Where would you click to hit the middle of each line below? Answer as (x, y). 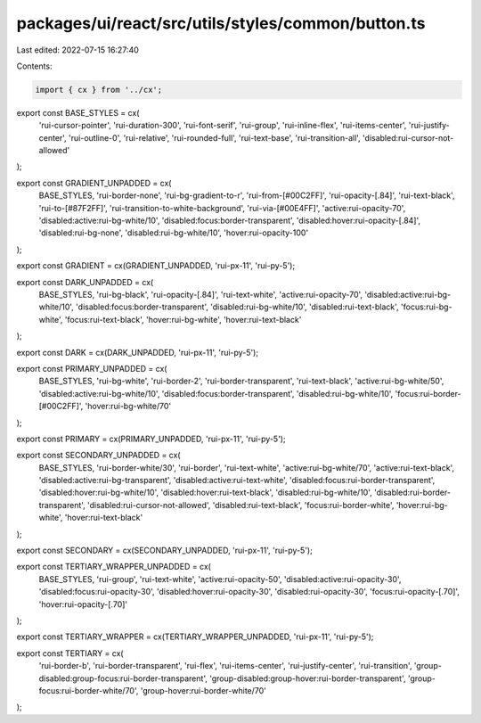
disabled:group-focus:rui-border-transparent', (123, 678)
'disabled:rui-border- (413, 493)
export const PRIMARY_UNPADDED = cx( (92, 368)
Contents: (34, 66)
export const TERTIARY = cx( (70, 653)
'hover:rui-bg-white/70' (128, 407)
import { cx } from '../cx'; (99, 90)
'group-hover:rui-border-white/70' (204, 690)
